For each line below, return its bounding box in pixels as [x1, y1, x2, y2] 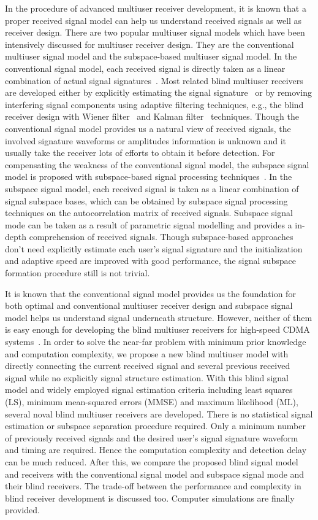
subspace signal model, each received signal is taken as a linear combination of [5, 182, 299, 195]
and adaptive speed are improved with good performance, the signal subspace [5, 254, 296, 267]
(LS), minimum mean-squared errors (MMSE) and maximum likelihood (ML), [5, 395, 298, 408]
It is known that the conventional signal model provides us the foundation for [5, 287, 296, 300]
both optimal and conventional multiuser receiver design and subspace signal [5, 299, 293, 312]
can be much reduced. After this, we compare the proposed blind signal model [5, 455, 298, 468]
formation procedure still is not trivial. [5, 266, 150, 279]
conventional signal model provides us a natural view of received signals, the [5, 122, 291, 134]
